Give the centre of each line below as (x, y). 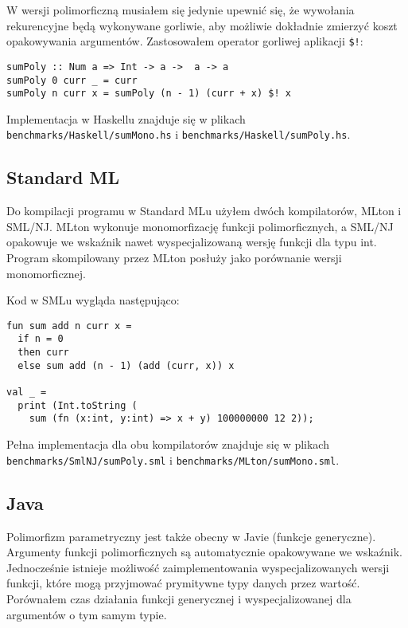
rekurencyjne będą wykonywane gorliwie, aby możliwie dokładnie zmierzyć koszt (202, 25)
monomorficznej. (46, 273)
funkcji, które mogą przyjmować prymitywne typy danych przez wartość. (183, 583)
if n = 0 (41, 339)
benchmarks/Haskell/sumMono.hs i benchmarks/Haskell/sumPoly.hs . (179, 134)
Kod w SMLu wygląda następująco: (93, 300)
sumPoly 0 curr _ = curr (72, 80)
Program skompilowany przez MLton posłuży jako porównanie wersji (174, 258)
